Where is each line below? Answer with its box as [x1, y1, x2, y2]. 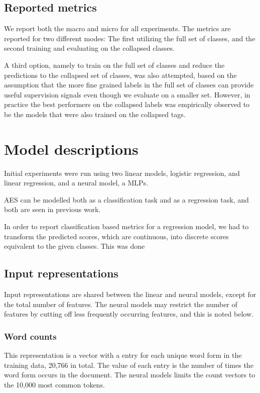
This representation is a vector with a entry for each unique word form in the [4, 350, 242, 360]
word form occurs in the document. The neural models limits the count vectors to [4, 369, 255, 380]
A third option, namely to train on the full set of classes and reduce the [4, 59, 225, 70]
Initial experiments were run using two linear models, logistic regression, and [4, 167, 240, 178]
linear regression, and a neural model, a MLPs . [4, 177, 149, 188]
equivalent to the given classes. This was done [4, 241, 145, 251]
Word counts [4, 330, 57, 342]
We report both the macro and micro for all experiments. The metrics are [4, 23, 231, 34]
